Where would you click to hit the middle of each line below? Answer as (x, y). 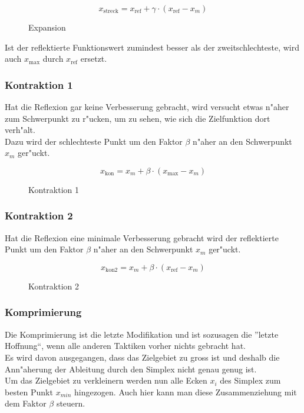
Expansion (47, 27)
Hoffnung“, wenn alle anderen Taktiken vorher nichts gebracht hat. (125, 346)
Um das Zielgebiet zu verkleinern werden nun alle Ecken (106, 380)
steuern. (71, 403)
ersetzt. (94, 59)
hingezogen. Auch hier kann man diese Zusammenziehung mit (185, 392)
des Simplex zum (250, 380)
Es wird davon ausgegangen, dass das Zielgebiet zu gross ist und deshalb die (142, 357)
